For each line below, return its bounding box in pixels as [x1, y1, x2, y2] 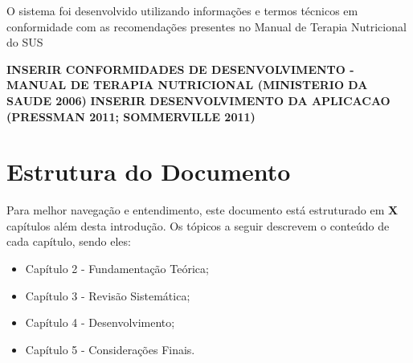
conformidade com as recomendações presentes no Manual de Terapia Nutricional [6, 18, 407, 35]
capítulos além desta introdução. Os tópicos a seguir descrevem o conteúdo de [6, 217, 390, 234]
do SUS [6, 34, 43, 51]
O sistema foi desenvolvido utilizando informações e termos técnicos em [6, 2, 358, 18]
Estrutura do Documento [6, 155, 291, 188]
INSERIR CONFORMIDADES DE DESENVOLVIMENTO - [6, 60, 354, 77]
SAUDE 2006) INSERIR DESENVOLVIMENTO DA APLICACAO [6, 92, 391, 108]
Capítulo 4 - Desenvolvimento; [25, 314, 175, 331]
